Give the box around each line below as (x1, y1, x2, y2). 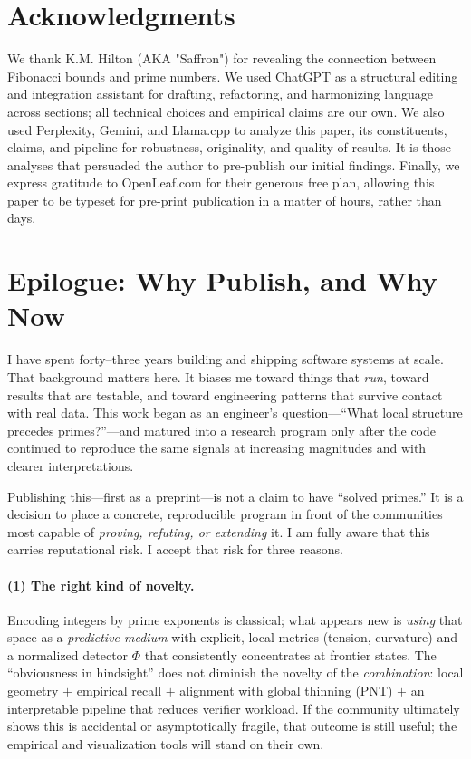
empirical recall (76, 681, 162, 700)
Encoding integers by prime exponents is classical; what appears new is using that (7, 610, 463, 629)
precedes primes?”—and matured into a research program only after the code (7, 420, 437, 439)
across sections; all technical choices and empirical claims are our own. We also (7, 101, 445, 120)
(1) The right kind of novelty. (7, 575, 195, 594)
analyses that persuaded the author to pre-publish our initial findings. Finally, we (7, 155, 460, 174)
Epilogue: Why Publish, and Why (7, 262, 437, 299)
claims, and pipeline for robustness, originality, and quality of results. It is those (7, 138, 452, 157)
